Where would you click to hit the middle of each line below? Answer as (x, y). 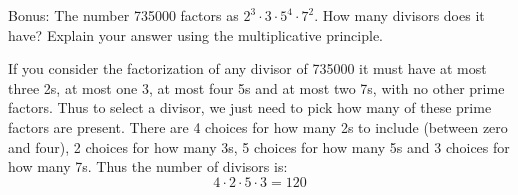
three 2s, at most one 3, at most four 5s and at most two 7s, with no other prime (256, 87)
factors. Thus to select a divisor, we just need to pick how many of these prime (250, 107)
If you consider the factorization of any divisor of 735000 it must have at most (247, 68)
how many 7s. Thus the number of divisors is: (148, 166)
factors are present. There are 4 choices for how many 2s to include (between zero (258, 126)
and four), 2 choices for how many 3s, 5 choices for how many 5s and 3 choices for (259, 146)
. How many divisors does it (399, 15)
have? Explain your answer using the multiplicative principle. (196, 34)
